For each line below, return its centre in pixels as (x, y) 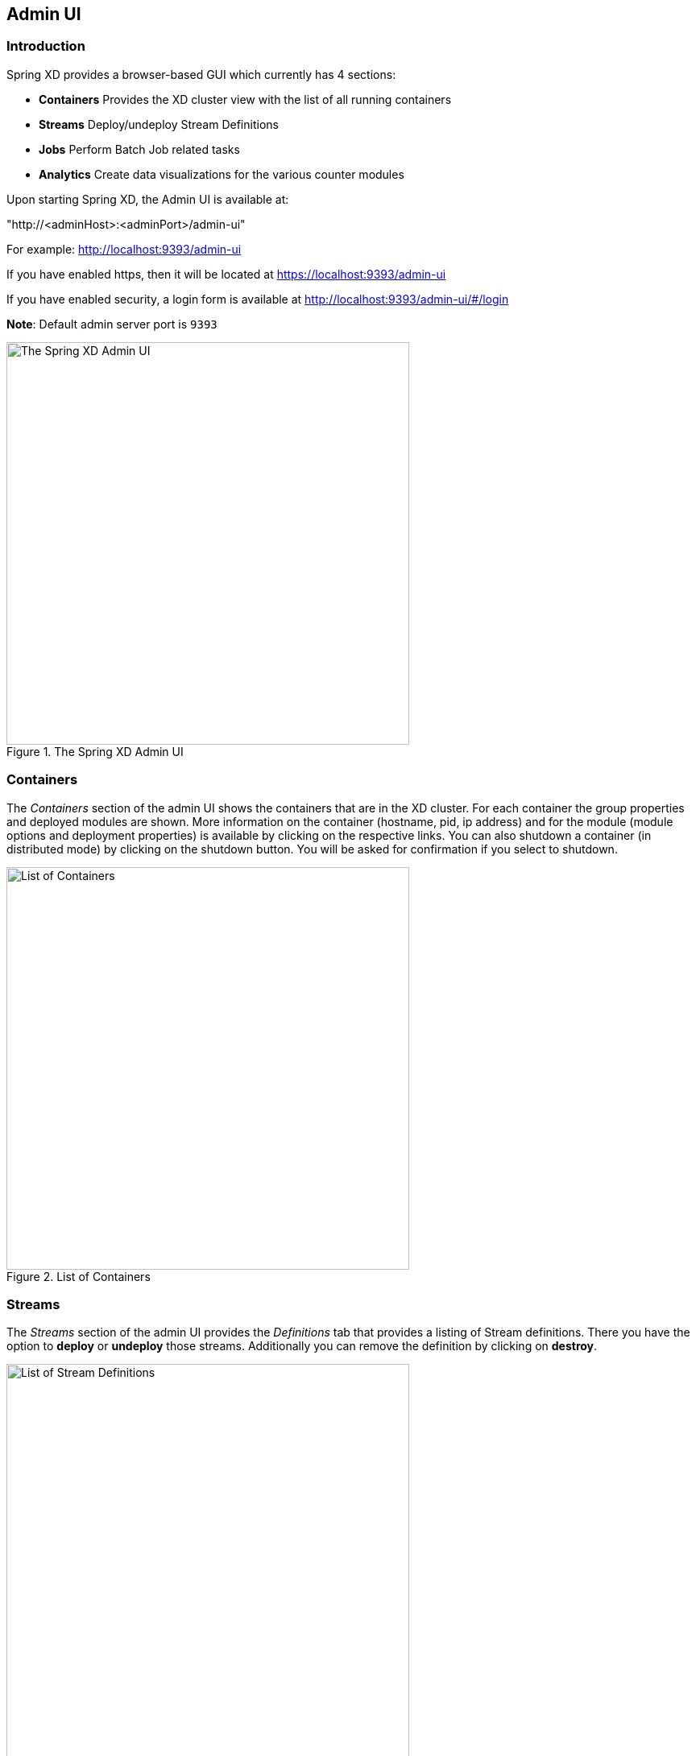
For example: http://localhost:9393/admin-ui (124, 249)
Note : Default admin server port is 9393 (112, 324)
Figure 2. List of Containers (79, 1276)
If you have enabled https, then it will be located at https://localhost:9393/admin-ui (226, 274)
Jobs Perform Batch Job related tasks (139, 149)
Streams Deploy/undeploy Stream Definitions (159, 124)
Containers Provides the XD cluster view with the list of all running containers (245, 99)
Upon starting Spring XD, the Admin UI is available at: (148, 199)
